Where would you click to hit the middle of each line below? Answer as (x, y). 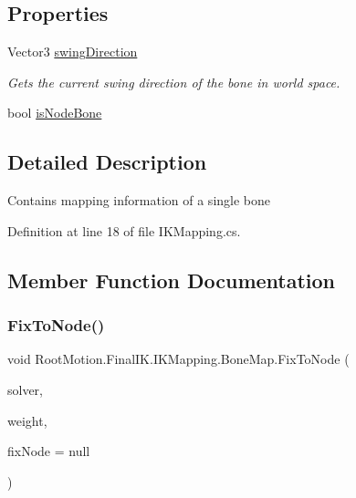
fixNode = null (49, 451)
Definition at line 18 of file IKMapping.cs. (124, 230)
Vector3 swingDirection (73, 52)
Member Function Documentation (172, 280)
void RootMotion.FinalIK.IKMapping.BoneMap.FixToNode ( (178, 359)
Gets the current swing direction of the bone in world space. (174, 82)
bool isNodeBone (55, 113)
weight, (27, 420)
